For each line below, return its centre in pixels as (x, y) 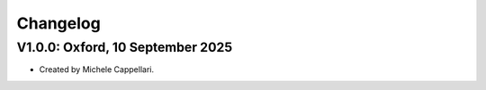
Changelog (58, 23)
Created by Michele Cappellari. (97, 70)
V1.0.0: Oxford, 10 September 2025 (125, 47)
